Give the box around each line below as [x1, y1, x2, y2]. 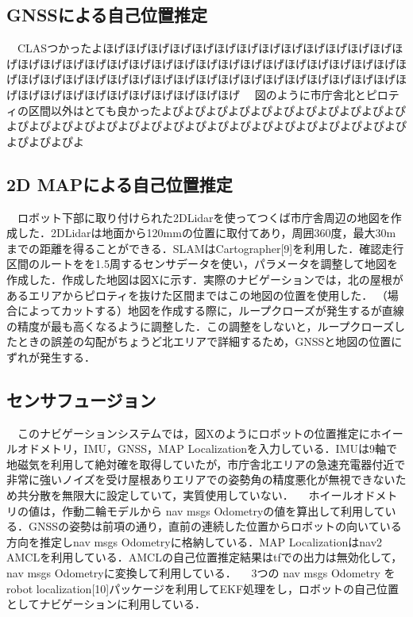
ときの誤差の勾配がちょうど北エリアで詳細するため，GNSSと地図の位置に [17, 333, 403, 350]
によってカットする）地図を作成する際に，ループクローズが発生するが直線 [17, 302, 404, 319]
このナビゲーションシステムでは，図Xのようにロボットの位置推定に [17, 424, 370, 441]
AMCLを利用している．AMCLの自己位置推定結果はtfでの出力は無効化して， [6, 549, 403, 565]
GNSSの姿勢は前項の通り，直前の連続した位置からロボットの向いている [28, 518, 402, 535]
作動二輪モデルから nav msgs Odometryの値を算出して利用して [61, 502, 385, 519]
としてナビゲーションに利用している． [6, 596, 206, 612]
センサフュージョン [6, 387, 156, 412]
